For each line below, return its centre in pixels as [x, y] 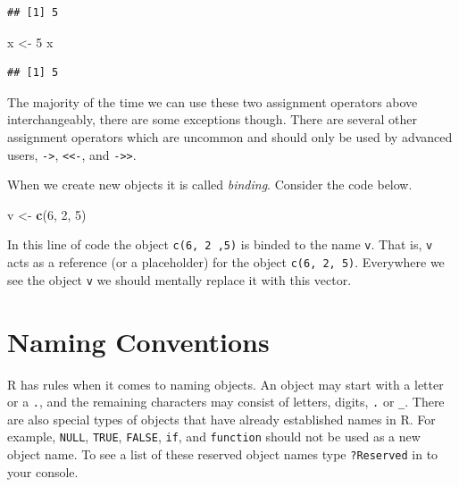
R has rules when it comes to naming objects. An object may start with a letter [225, 384]
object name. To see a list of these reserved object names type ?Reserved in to [223, 454]
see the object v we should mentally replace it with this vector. [179, 279]
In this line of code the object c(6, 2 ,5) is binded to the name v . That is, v [220, 244]
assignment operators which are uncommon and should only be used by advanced [230, 136]
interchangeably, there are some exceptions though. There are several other [212, 119]
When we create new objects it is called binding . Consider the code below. [210, 185]
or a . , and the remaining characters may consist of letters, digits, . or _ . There [226, 402]
